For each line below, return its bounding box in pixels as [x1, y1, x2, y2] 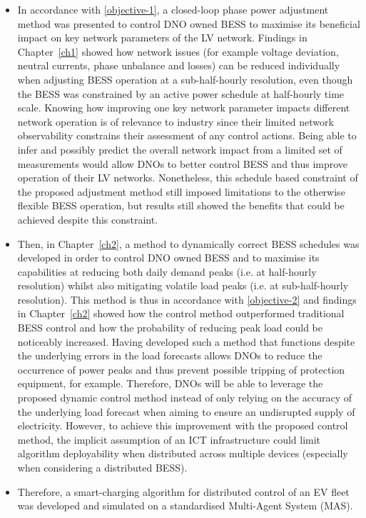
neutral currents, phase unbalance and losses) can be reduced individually [17, 58, 340, 73]
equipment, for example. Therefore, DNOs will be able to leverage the [17, 376, 323, 391]
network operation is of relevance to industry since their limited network [17, 114, 334, 129]
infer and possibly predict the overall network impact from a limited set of [17, 141, 342, 156]
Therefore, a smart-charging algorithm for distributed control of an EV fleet [17, 484, 350, 499]
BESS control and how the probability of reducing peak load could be [17, 320, 322, 335]
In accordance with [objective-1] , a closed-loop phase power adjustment [17, 2, 329, 16]
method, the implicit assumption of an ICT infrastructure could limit [17, 432, 321, 447]
